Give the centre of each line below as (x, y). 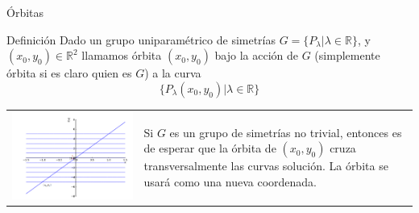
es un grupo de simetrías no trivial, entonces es (286, 132)
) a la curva (173, 73)
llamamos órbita (122, 55)
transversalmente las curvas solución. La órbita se (266, 166)
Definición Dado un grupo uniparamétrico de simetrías (141, 39)
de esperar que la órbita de (210, 148)
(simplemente (347, 55)
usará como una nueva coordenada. (230, 181)
